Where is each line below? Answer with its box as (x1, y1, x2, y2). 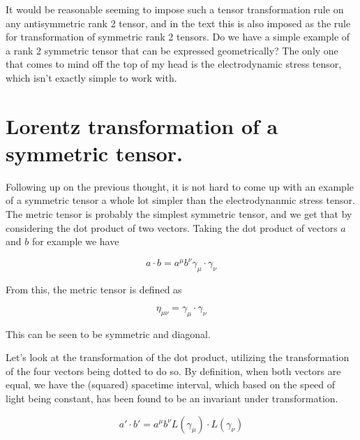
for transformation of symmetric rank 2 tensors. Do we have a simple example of (6, 29, 350, 44)
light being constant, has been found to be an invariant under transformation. (6, 390, 338, 405)
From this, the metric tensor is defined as (6, 282, 182, 297)
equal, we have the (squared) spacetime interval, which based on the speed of (6, 377, 336, 392)
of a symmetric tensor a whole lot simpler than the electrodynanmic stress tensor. (6, 193, 355, 207)
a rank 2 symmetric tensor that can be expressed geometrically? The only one (6, 43, 338, 57)
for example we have (31, 234, 119, 249)
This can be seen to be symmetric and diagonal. (6, 326, 211, 341)
